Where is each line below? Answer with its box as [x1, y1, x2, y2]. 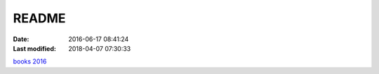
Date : [13, 35, 29, 43]
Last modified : [13, 44, 56, 52]
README [13, 10, 66, 26]
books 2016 [13, 57, 47, 66]
